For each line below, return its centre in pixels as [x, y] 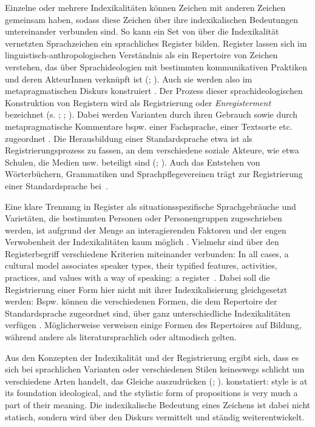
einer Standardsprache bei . [56, 185]
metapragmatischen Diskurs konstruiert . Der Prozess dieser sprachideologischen [154, 91]
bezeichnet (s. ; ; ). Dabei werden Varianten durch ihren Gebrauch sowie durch [151, 114]
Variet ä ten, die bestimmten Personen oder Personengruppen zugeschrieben [144, 218]
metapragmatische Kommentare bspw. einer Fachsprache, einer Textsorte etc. [149, 126]
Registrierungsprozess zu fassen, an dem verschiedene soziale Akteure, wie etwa [152, 150]
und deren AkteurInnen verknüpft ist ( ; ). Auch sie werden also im [129, 79]
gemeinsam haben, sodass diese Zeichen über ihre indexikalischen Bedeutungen [151, 19]
